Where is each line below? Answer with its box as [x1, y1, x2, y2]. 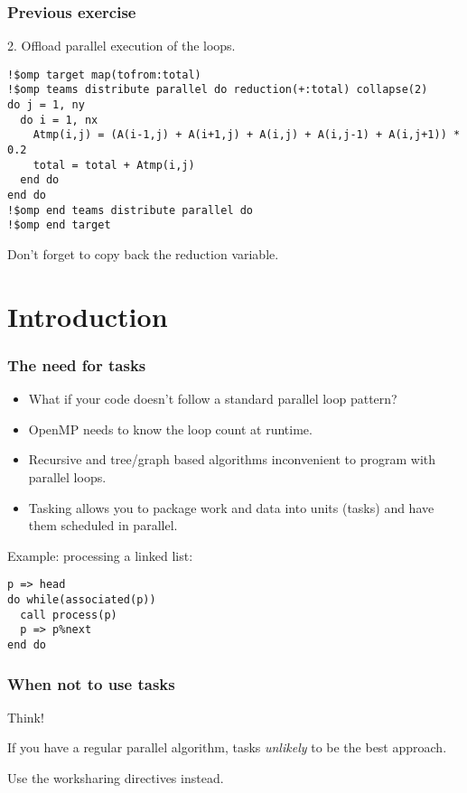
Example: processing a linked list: [7, 546, 193, 564]
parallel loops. [28, 468, 107, 486]
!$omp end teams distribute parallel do [7, 203, 254, 217]
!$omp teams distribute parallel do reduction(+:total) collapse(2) [7, 83, 428, 97]
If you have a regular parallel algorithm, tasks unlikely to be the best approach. [7, 738, 447, 757]
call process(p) [20, 608, 117, 621]
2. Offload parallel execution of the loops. [7, 36, 236, 55]
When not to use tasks [7, 672, 175, 695]
